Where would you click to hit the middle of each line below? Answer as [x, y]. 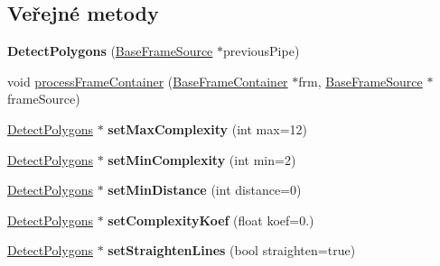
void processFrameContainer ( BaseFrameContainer [148, 81]
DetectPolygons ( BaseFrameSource [110, 51]
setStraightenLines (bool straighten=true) [232, 250]
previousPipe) [262, 51]
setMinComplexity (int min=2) [202, 159]
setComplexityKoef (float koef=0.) [211, 220]
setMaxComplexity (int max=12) [207, 128]
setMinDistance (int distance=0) [205, 190]
